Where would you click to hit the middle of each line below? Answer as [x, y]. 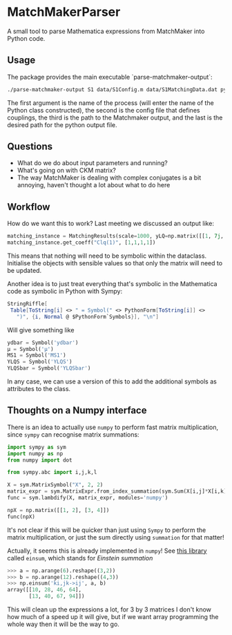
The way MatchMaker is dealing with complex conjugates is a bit [109, 178]
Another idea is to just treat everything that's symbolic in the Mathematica [112, 284]
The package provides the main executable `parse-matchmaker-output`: [110, 77]
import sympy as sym [37, 447]
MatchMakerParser [64, 12]
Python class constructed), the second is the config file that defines [104, 110]
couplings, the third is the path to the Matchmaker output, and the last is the [115, 117]
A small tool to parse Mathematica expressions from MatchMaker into [106, 31]
